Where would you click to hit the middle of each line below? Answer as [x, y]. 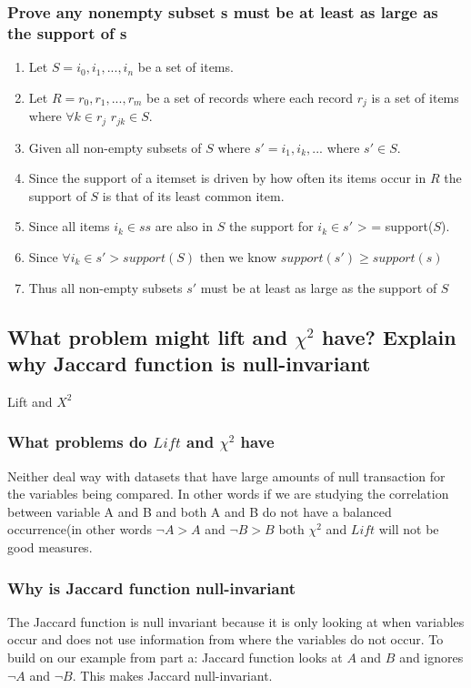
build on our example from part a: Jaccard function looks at [175, 657]
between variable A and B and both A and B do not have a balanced [200, 511]
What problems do [77, 442]
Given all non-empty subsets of [115, 147]
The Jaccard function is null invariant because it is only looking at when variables [236, 621]
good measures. [50, 546]
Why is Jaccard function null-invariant [151, 587]
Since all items [69, 226]
